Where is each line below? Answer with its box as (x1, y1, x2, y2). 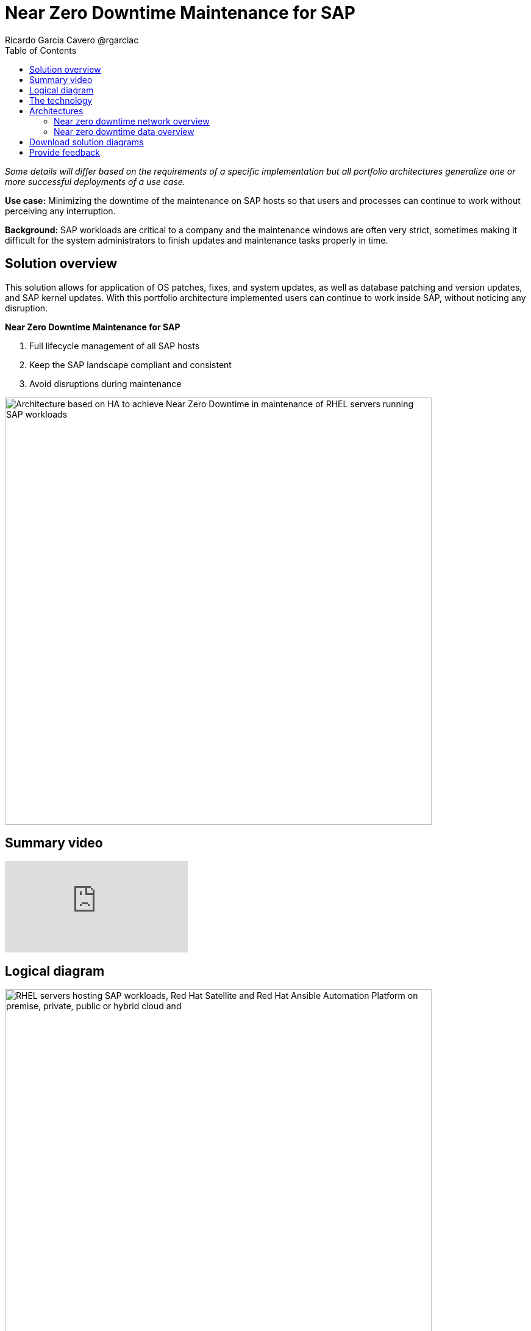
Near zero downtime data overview (54, 126, 194, 137)
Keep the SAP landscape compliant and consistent (29, 359, 232, 370)
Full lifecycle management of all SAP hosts (29, 340, 200, 351)
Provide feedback (29, 147, 100, 158)
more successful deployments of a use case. (5, 176, 185, 187)
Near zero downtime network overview (54, 115, 210, 126)
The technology (29, 95, 93, 106)
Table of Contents (5, 45, 77, 56)
